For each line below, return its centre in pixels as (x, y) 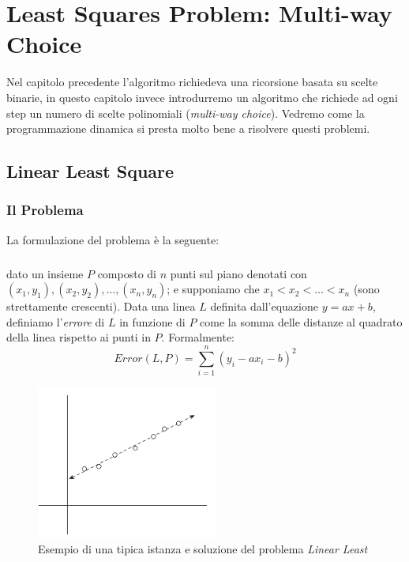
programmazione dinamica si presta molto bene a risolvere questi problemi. (188, 128)
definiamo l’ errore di (56, 321)
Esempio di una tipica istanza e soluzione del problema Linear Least (203, 548)
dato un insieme (45, 273)
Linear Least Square (90, 171)
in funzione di (152, 321)
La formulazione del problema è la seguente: (113, 239)
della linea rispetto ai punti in (79, 337)
